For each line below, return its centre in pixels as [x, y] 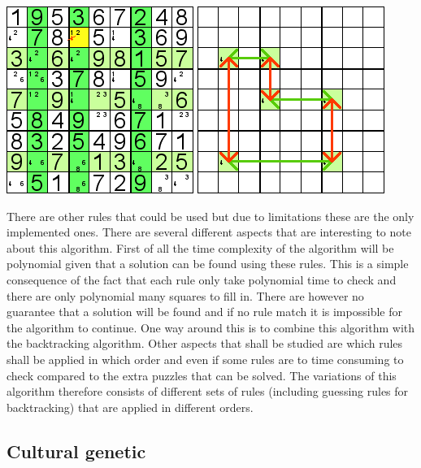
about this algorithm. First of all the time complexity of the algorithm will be [200, 247]
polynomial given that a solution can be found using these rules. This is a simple [208, 264]
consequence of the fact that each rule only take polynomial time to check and [202, 279]
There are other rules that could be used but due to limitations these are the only [210, 216]
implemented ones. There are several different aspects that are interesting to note [209, 232]
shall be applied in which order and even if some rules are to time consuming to [205, 359]
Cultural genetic [76, 451]
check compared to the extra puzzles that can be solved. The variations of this [202, 375]
